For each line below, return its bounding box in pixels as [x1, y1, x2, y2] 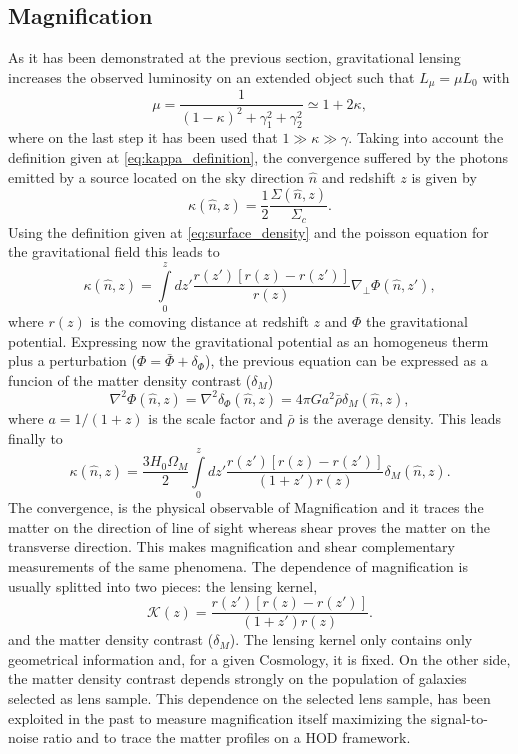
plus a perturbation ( [8, 350, 137, 371]
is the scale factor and [148, 407, 283, 428]
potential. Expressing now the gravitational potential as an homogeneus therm [8, 330, 489, 351]
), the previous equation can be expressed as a [204, 350, 488, 371]
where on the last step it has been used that [8, 127, 278, 148]
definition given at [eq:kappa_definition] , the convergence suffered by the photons [8, 147, 508, 168]
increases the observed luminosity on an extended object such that [8, 66, 415, 87]
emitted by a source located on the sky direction [8, 166, 305, 187]
